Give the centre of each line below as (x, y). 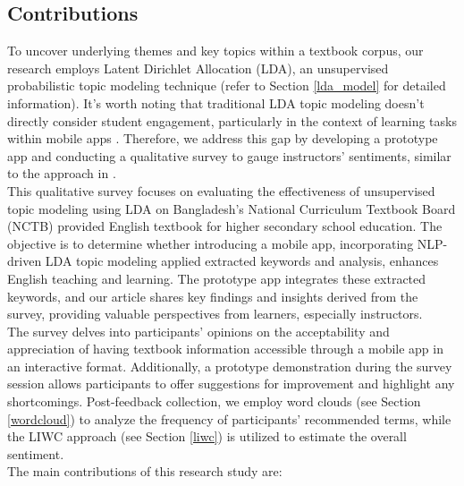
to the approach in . (62, 173)
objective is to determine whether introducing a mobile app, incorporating (211, 243)
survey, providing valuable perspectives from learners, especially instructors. (215, 314)
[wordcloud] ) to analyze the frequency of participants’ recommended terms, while (229, 418)
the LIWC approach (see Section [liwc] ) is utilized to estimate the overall (207, 436)
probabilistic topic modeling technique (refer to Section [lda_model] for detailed (227, 85)
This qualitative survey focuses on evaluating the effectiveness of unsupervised (221, 190)
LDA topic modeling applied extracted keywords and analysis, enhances (242, 261)
